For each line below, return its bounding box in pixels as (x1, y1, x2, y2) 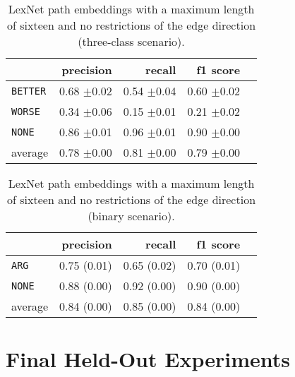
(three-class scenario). (78, 33, 185, 49)
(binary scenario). (88, 208, 175, 224)
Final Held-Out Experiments (6, 345, 290, 373)
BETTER (11, 85, 47, 97)
